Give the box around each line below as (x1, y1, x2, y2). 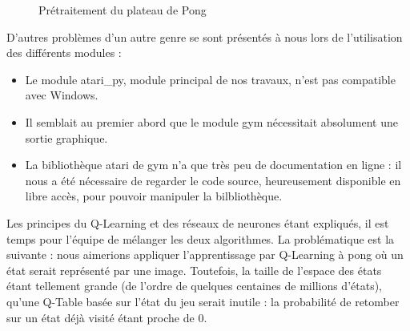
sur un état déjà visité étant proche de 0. (6, 309, 207, 325)
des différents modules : (6, 44, 122, 61)
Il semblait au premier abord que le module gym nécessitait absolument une (25, 113, 398, 130)
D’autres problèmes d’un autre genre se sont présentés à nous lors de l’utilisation (6, 28, 403, 45)
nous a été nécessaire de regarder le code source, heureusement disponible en (25, 172, 401, 188)
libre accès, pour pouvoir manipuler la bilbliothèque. (25, 188, 283, 204)
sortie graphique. (25, 129, 108, 146)
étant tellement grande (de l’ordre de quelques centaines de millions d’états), (6, 277, 383, 294)
